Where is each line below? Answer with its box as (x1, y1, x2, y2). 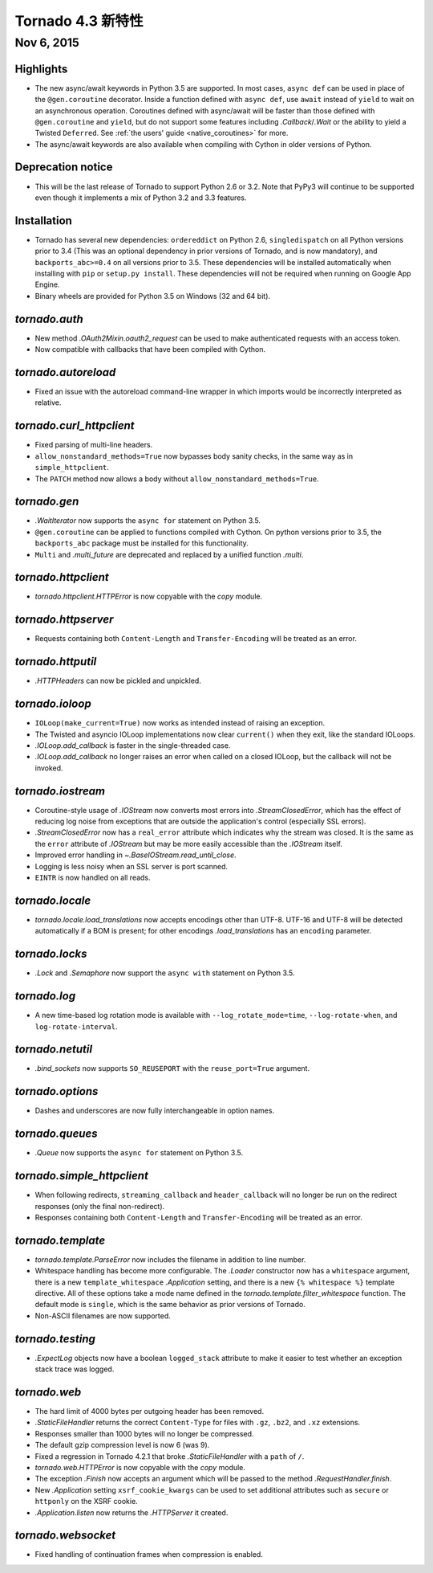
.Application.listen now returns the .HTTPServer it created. (34, 1507, 229, 1518)
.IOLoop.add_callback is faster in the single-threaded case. (34, 740, 231, 750)
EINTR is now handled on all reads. (34, 872, 152, 883)
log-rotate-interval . (34, 1021, 118, 1032)
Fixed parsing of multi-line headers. (34, 440, 153, 450)
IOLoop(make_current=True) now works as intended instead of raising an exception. (34, 718, 325, 728)
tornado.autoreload (14, 366, 116, 379)
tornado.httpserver (14, 613, 114, 627)
